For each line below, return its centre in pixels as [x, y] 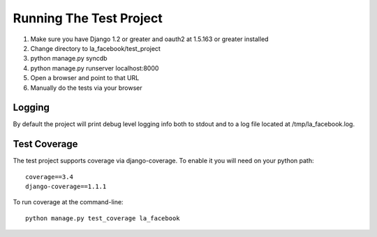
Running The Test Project [88, 18]
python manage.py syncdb [69, 59]
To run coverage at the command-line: [68, 202]
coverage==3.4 [49, 177]
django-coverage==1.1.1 [66, 187]
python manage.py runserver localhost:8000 [95, 68]
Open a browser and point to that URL [85, 78]
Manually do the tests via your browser [86, 88]
